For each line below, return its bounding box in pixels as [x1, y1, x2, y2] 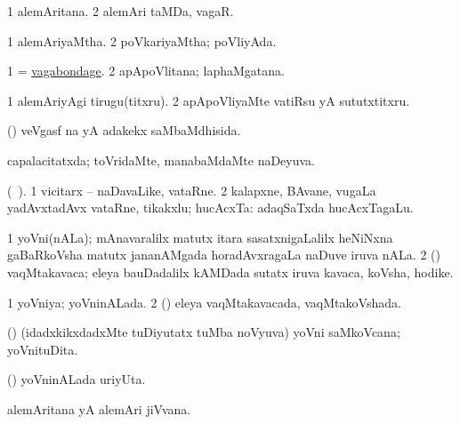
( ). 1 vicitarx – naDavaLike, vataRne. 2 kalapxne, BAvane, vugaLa [7, 180, 376, 199]
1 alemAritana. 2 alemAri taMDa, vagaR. [7, 2, 234, 20]
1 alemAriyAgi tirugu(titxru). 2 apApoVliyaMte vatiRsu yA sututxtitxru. [7, 91, 410, 109]
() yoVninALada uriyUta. [7, 370, 146, 388]
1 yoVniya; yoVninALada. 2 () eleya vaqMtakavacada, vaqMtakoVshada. [7, 292, 401, 311]
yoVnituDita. [7, 340, 78, 358]
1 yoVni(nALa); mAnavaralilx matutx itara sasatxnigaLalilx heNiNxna [7, 228, 393, 246]
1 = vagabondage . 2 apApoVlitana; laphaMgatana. [7, 61, 285, 80]
